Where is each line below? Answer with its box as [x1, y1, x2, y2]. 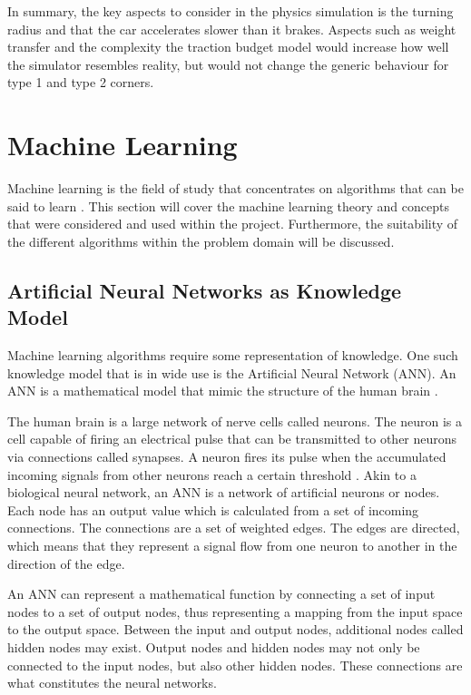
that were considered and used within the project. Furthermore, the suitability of [7, 214, 458, 233]
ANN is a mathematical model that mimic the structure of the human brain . [7, 381, 438, 400]
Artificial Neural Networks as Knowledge [7, 276, 402, 304]
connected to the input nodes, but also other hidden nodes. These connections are [7, 655, 463, 674]
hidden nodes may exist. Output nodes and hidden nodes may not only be [7, 637, 420, 656]
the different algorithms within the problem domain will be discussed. [7, 231, 395, 250]
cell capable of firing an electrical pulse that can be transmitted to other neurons [7, 429, 457, 448]
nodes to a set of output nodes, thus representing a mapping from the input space [7, 602, 463, 621]
